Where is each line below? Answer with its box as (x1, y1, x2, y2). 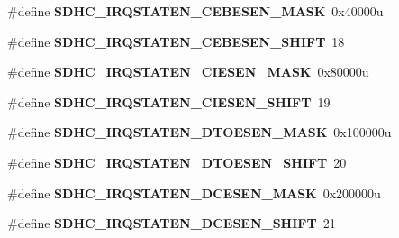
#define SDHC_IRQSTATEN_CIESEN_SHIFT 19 (7, 92, 331, 111)
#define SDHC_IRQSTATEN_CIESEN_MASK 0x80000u (7, 62, 369, 81)
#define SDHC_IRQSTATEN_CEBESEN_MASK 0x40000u (7, 2, 384, 20)
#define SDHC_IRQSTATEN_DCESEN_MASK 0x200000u (7, 183, 381, 202)
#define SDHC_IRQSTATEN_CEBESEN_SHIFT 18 (7, 32, 345, 50)
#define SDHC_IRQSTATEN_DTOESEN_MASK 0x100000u (7, 123, 392, 142)
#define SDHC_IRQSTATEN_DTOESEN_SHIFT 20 (7, 152, 347, 171)
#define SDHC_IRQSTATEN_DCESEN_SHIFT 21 (7, 214, 336, 233)
